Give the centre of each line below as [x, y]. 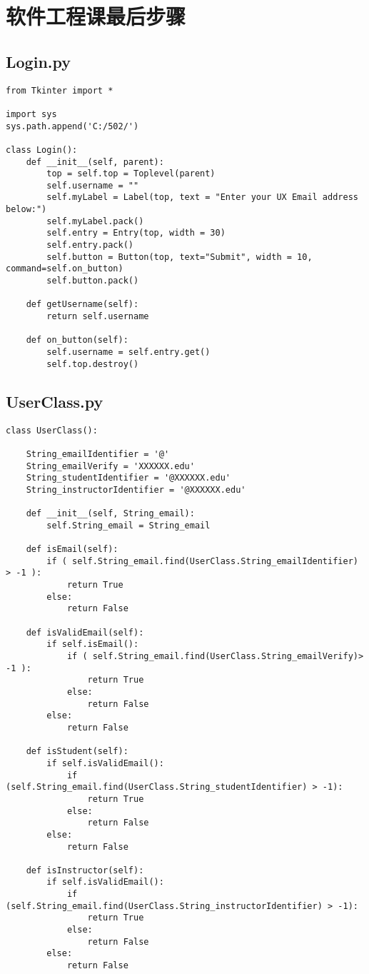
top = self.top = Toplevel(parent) [131, 174]
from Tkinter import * [60, 90]
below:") [26, 210]
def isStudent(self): [77, 752]
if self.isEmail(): [93, 644]
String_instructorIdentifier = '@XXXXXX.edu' [136, 489]
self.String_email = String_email [128, 525]
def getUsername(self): [82, 305]
